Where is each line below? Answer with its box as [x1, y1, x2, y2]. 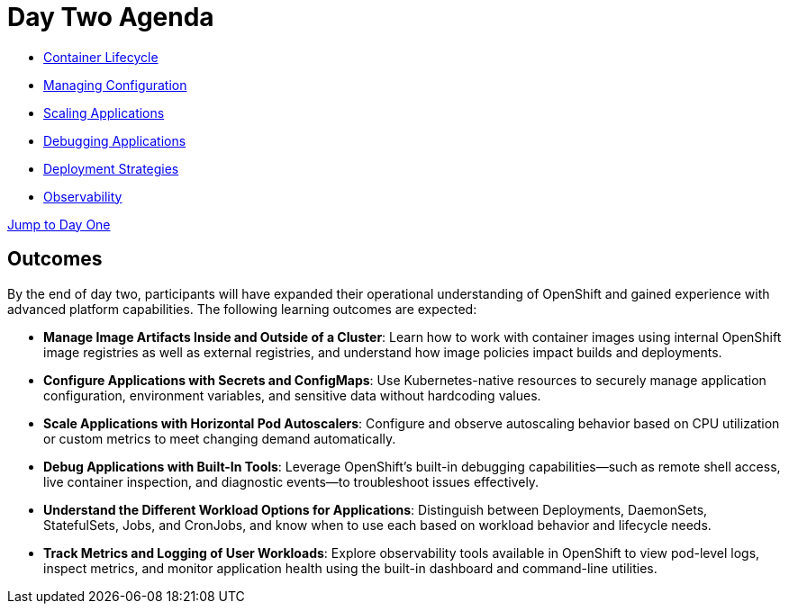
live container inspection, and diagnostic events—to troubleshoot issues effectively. [43, 473, 540, 490]
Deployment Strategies [43, 160, 179, 176]
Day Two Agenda [7, 2, 214, 32]
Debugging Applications [43, 132, 186, 148]
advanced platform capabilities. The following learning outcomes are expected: [7, 301, 477, 317]
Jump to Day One [7, 216, 111, 232]
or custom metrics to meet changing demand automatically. [43, 430, 396, 446]
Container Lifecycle [43, 49, 159, 65]
